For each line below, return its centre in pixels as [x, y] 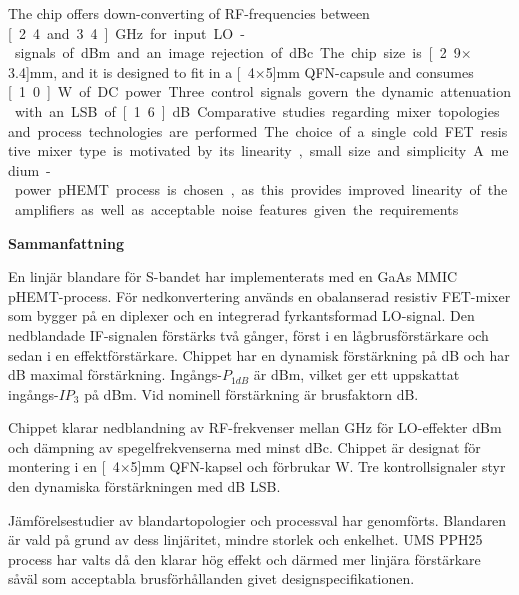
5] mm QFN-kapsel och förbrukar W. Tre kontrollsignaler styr [318, 466]
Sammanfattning [66, 242]
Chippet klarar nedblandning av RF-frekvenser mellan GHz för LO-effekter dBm [255, 427]
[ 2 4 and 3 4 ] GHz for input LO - [126, 32]
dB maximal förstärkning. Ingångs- [115, 374]
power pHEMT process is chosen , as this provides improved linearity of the [261, 189]
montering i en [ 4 [64, 466]
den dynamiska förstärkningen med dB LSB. [144, 486]
